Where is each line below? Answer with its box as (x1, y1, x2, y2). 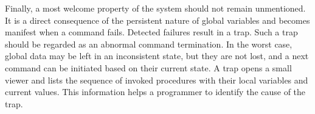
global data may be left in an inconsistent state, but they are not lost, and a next (5, 49, 309, 62)
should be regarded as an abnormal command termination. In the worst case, (5, 37, 292, 50)
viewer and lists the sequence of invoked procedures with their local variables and (5, 73, 308, 86)
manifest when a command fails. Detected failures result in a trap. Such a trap (5, 26, 298, 38)
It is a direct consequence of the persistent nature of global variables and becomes (5, 13, 310, 26)
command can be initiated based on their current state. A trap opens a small (5, 61, 292, 74)
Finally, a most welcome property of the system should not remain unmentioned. (5, 2, 306, 14)
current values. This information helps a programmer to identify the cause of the (5, 85, 306, 98)
